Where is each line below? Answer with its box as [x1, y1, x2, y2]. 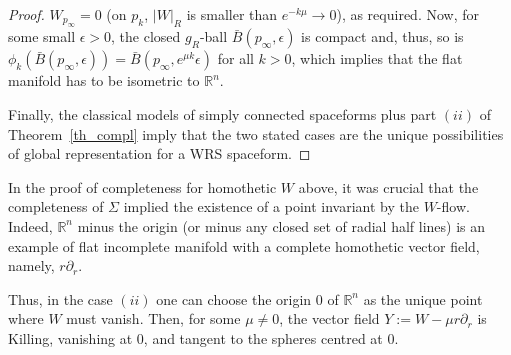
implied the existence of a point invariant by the [123, 196, 419, 217]
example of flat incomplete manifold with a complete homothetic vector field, [8, 235, 480, 256]
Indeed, [8, 215, 53, 236]
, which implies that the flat [291, 48, 463, 69]
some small [8, 26, 76, 47]
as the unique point [363, 288, 483, 309]
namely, [8, 255, 55, 276]
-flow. [436, 196, 470, 217]
